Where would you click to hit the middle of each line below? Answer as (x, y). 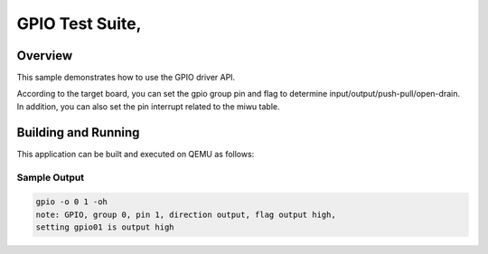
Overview (45, 56)
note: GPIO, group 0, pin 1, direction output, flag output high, (186, 214)
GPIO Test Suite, (79, 24)
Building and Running (78, 132)
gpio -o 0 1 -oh (72, 202)
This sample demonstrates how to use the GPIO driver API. (126, 78)
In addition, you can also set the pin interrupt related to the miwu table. (148, 106)
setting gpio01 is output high (105, 227)
